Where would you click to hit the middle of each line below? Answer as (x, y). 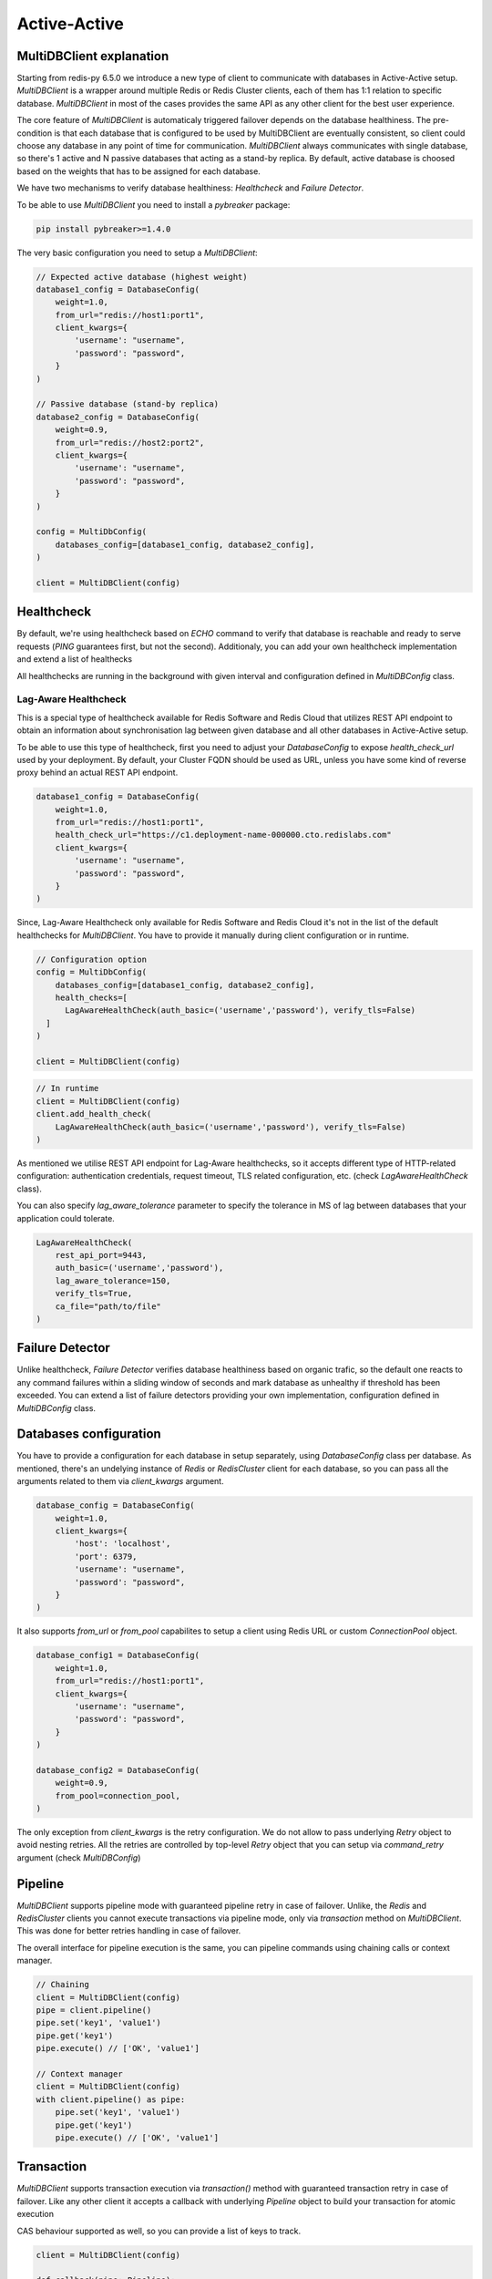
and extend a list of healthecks (74, 659)
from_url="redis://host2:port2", (130, 443)
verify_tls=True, (94, 1294)
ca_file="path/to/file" (108, 1306)
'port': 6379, (106, 1556)
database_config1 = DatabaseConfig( (118, 1655)
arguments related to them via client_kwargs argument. (120, 1481)
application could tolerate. (66, 1218)
